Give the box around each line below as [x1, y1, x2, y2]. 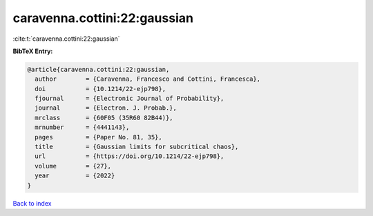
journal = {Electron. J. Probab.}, [35, 104, 178, 112]
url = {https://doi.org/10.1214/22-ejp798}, [35, 153, 224, 160]
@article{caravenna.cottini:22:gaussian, [27, 66, 170, 73]
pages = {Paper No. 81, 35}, [35, 133, 162, 141]
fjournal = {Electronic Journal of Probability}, [35, 95, 224, 103]
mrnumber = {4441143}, [35, 124, 130, 131]
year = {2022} [35, 172, 115, 179]
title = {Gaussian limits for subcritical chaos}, [35, 143, 239, 151]
